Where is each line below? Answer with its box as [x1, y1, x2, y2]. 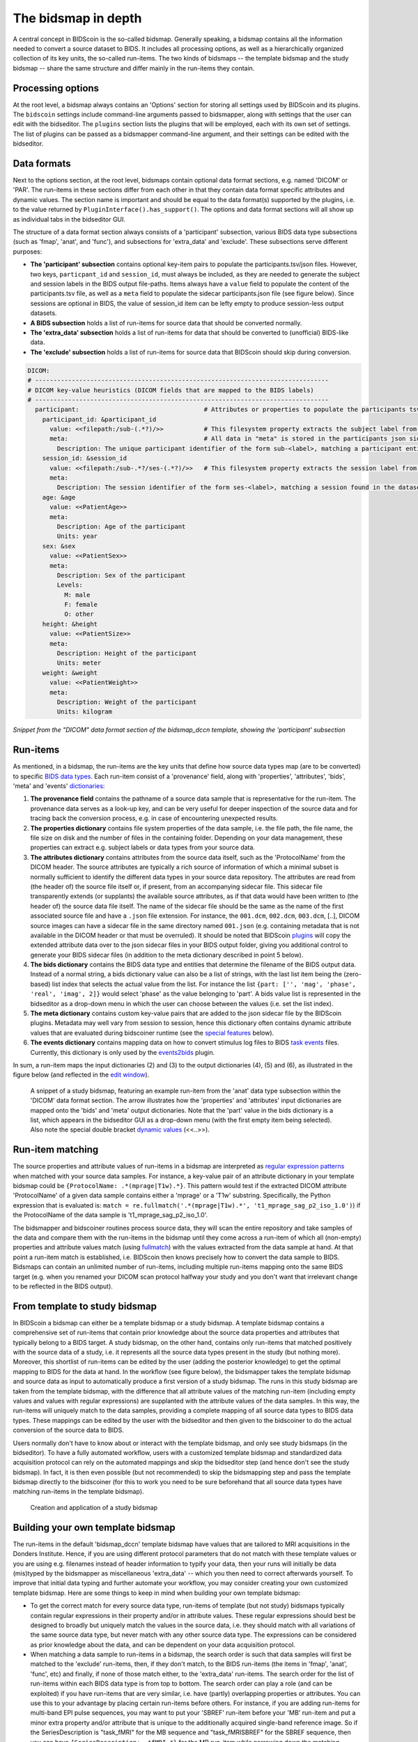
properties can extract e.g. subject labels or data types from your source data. [30, 843, 256, 851]
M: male [63, 591, 91, 599]
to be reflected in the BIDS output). [13, 1282, 113, 1290]
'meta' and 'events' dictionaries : [13, 782, 105, 790]
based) [30, 980, 51, 988]
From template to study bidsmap [13, 1300, 157, 1312]
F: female [63, 601, 98, 609]
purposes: [13, 247, 42, 256]
